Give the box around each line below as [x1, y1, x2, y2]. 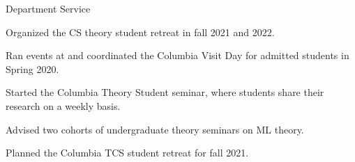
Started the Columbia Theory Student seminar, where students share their [6, 85, 324, 99]
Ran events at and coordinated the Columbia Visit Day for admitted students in [6, 48, 349, 63]
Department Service [6, 1, 91, 15]
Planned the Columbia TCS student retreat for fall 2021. [6, 145, 249, 160]
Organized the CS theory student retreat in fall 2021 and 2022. [6, 24, 275, 39]
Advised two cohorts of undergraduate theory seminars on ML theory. [6, 122, 304, 136]
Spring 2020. [6, 61, 59, 76]
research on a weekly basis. [6, 98, 121, 113]
